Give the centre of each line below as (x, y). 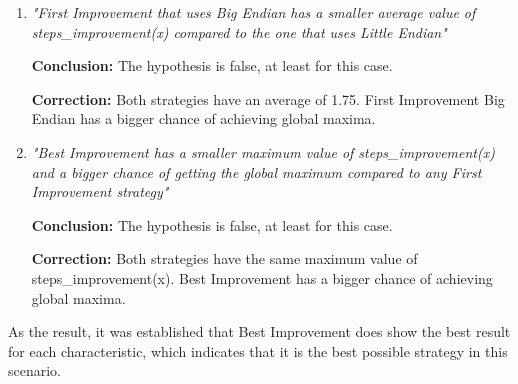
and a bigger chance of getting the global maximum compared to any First (256, 171)
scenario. (35, 370)
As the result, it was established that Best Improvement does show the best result (259, 331)
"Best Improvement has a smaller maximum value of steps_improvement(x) (263, 151)
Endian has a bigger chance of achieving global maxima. (203, 118)
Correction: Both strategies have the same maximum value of (224, 258)
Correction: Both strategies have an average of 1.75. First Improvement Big (268, 98)
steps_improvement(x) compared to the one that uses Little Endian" (239, 31)
